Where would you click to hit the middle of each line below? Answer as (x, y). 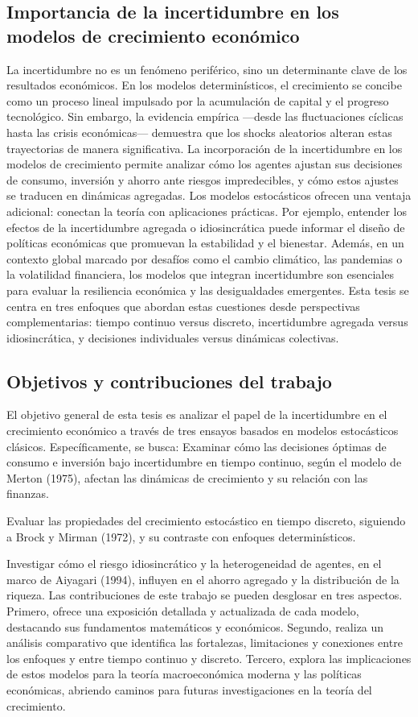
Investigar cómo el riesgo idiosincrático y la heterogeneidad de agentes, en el (194, 564)
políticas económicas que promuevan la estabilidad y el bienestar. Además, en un (205, 243)
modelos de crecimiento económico (153, 35)
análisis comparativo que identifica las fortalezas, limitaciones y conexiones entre (205, 642)
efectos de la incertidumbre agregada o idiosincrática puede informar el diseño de (206, 227)
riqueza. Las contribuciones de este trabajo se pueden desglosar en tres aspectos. (205, 595)
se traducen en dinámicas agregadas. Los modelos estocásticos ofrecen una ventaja (209, 195)
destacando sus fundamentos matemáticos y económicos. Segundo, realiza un (195, 626)
